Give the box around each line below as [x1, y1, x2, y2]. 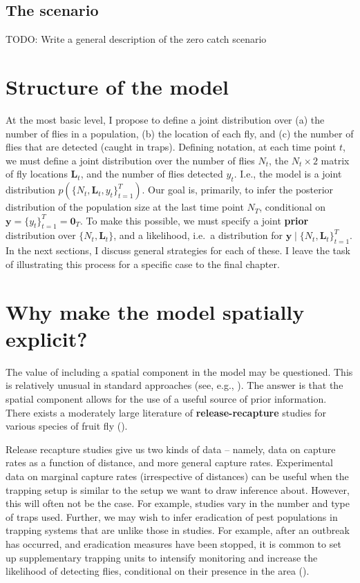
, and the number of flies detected [80, 166, 223, 181]
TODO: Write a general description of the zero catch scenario [6, 32, 267, 46]
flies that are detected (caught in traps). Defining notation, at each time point [6, 140, 337, 154]
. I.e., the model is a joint [234, 166, 342, 181]
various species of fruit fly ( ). [6, 419, 128, 433]
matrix [321, 153, 350, 167]
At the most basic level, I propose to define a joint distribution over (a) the [6, 112, 325, 126]
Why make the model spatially [6, 297, 305, 325]
